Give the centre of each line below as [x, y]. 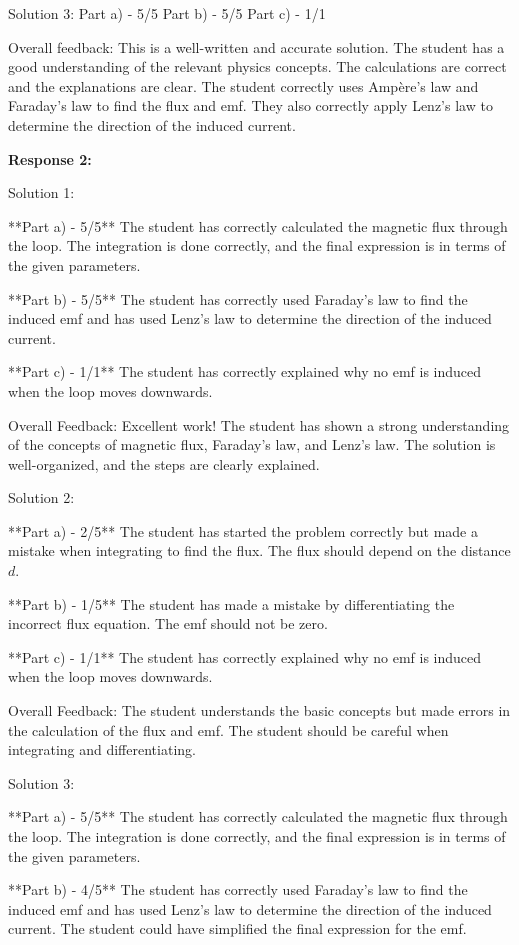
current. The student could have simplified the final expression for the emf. [237, 928]
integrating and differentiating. [102, 749]
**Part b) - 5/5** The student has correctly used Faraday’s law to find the [238, 298]
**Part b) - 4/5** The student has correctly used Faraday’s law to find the [238, 889]
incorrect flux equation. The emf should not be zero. [168, 623]
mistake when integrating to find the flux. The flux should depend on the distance [259, 550]
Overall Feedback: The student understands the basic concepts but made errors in [259, 710]
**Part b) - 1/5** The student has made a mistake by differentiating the [231, 603]
